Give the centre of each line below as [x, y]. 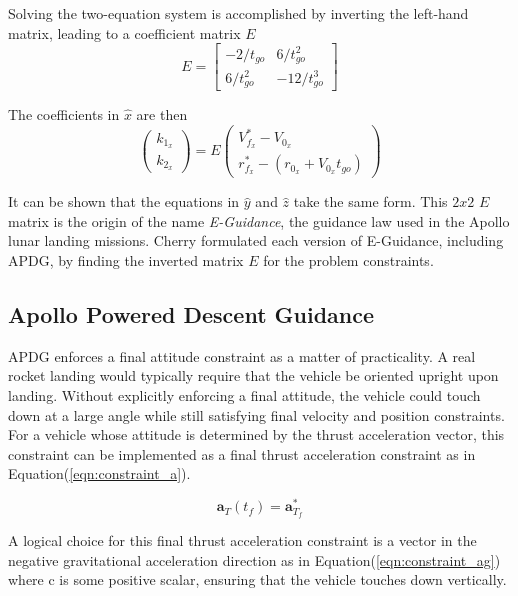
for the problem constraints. [348, 260]
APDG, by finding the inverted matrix [126, 260]
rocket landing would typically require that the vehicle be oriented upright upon [253, 375]
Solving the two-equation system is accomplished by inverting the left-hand [238, 13]
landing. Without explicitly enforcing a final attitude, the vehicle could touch [244, 395]
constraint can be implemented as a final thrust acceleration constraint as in [242, 453]
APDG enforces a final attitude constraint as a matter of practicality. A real [242, 355]
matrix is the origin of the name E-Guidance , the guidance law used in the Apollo [259, 220]
